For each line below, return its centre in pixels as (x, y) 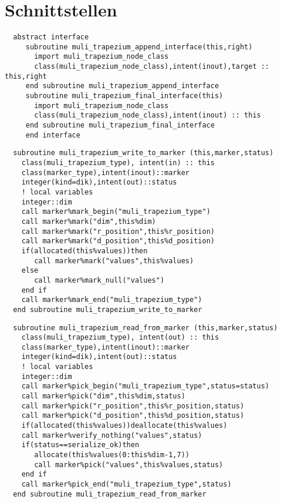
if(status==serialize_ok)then (80, 445)
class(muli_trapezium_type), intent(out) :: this (120, 338)
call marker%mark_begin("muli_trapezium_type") (116, 212)
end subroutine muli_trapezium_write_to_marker (108, 309)
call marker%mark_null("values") (99, 280)
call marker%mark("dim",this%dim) (89, 221)
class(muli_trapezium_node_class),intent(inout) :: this (148, 115)
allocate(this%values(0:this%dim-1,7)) (112, 455)
